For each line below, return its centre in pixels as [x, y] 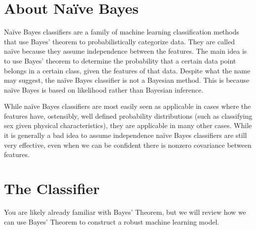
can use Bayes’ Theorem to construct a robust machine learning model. [112, 221]
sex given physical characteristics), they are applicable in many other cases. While [128, 125]
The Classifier [52, 188]
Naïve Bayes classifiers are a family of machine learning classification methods [122, 32]
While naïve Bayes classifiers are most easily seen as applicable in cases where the [128, 106]
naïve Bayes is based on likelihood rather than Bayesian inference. [104, 89]
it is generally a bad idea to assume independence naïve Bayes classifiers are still [126, 135]
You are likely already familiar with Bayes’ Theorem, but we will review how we [125, 212]
